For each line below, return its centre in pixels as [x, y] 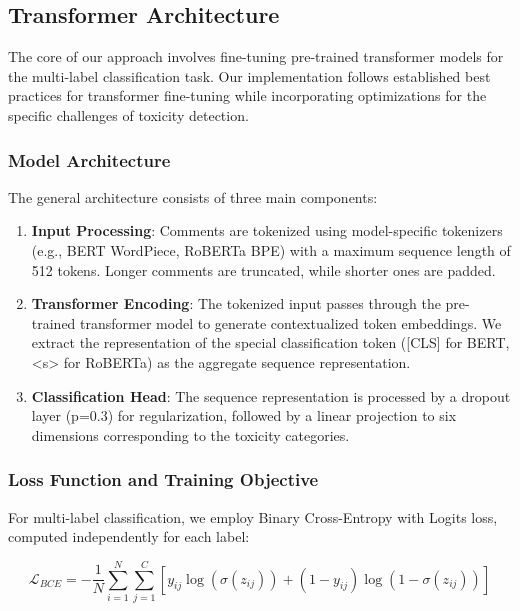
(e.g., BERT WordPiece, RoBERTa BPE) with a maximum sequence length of [271, 249]
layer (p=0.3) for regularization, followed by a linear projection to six [244, 415]
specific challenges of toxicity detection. [128, 114]
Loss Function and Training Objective [163, 479]
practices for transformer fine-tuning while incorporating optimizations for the [247, 95]
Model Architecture [89, 159]
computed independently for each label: [129, 536]
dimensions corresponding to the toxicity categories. [190, 434]
